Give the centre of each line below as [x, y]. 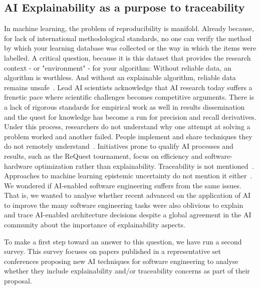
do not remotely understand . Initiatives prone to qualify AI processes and [119, 146]
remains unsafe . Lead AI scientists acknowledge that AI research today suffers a [128, 87]
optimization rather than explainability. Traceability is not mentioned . [144, 166]
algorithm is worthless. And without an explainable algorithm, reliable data [120, 77]
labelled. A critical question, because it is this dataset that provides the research [127, 57]
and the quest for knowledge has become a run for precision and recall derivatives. [130, 116]
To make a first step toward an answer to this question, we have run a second [123, 241]
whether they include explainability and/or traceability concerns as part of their [127, 271]
